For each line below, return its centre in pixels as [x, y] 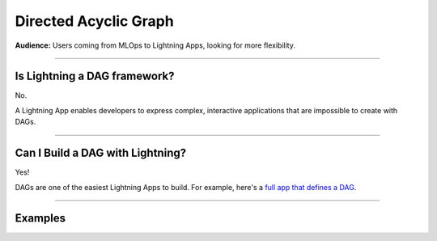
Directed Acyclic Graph [94, 21]
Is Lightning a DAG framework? [95, 76]
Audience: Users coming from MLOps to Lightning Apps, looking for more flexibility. [155, 45]
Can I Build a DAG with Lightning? [100, 153]
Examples [40, 218]
